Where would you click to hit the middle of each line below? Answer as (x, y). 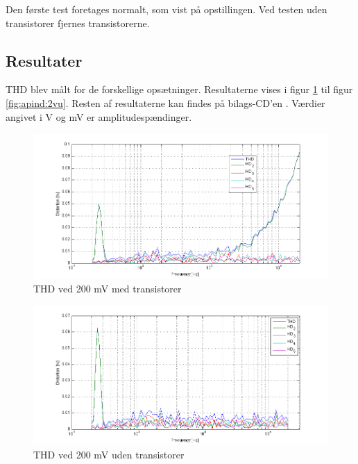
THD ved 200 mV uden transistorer (109, 454)
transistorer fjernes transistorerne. (78, 23)
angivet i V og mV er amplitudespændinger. (99, 116)
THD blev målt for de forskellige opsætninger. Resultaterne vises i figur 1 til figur (179, 89)
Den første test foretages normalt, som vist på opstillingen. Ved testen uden (167, 9)
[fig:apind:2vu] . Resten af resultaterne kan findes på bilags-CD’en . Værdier (165, 102)
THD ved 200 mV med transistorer (108, 289)
